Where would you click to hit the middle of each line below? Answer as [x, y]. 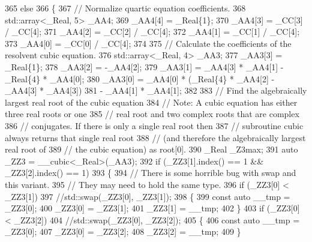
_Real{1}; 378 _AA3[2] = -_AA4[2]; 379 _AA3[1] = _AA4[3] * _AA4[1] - [144, 66]
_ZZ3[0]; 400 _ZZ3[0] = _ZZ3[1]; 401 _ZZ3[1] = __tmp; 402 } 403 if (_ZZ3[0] [152, 208]
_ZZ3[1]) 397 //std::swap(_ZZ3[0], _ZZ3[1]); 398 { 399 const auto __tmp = [148, 196]
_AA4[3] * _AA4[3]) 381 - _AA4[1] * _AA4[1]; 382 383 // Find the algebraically [156, 90]
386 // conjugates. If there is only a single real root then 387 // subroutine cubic [154, 125]
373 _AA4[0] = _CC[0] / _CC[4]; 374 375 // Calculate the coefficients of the [148, 43]
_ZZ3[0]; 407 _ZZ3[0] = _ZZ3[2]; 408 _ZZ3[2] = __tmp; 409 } [123, 231]
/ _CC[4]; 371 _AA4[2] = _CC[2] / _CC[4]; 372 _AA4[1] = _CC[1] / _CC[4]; [152, 32]
